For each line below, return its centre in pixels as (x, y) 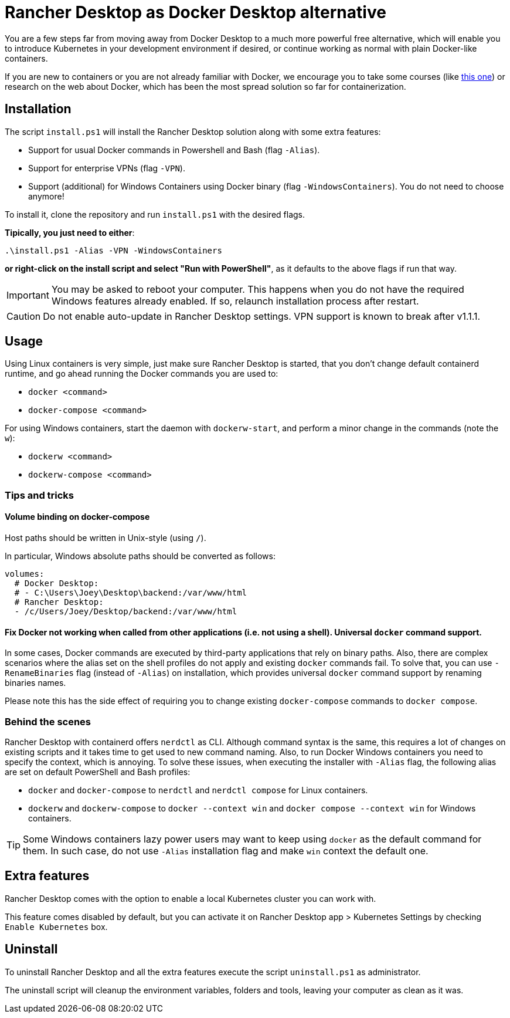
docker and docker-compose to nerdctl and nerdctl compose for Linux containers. (198, 790)
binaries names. (35, 683)
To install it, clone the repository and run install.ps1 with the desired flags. (155, 214)
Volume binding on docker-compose (77, 517)
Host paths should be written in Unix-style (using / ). (106, 538)
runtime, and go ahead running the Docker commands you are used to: (142, 374)
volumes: (25, 574)
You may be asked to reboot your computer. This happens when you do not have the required (258, 289)
